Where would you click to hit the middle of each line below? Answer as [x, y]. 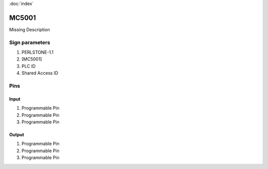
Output [17, 134]
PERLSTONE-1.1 [38, 53]
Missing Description [30, 29]
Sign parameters [30, 42]
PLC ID [29, 66]
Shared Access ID [40, 73]
